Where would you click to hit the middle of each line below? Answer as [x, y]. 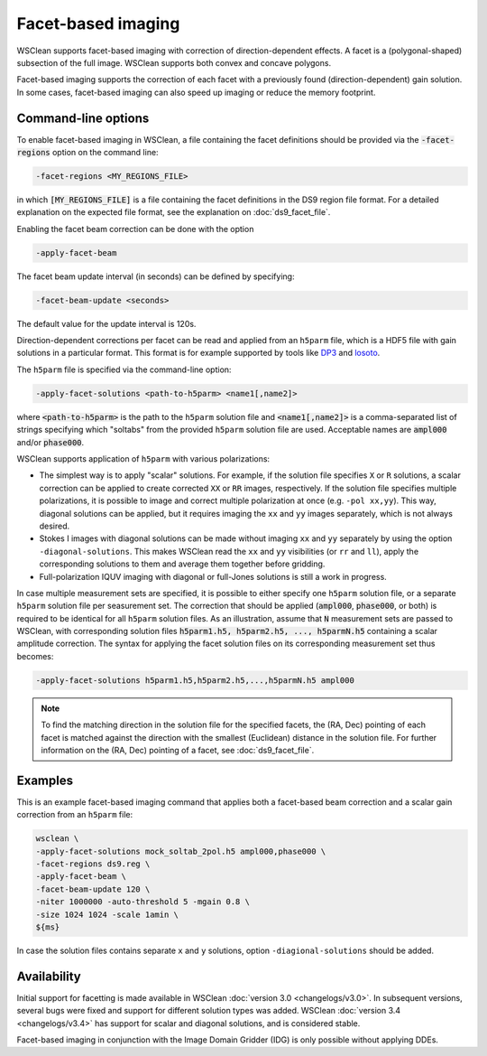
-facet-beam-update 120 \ [93, 889]
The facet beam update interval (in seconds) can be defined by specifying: [156, 276]
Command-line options [83, 118]
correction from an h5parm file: [75, 815]
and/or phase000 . [51, 442]
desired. [55, 526]
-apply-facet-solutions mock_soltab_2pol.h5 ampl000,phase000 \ [181, 851]
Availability [49, 976]
